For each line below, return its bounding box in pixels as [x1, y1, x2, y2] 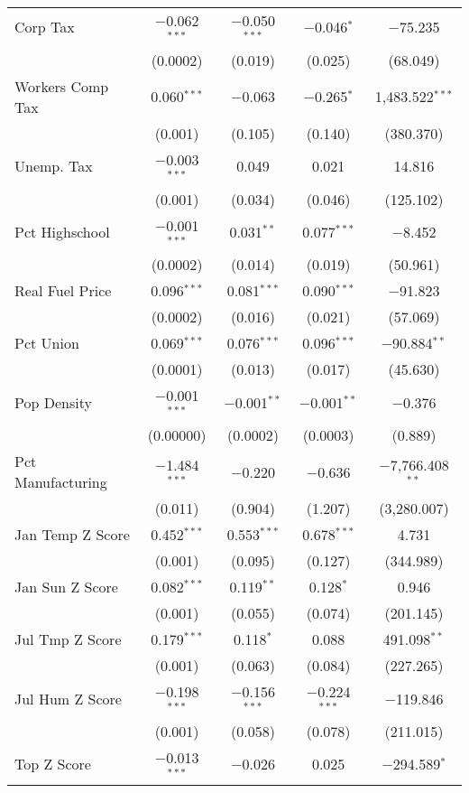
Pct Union [14, 332, 79, 354]
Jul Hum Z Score [14, 687, 122, 709]
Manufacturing [14, 471, 107, 493]
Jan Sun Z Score [14, 576, 118, 598]
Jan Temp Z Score [14, 524, 130, 546]
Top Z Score [14, 753, 91, 775]
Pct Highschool [14, 220, 110, 242]
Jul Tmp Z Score [14, 629, 122, 650]
